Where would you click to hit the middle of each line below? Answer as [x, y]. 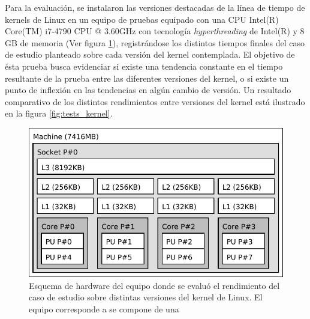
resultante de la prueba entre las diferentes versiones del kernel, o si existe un [147, 78]
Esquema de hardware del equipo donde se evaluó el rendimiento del [154, 285]
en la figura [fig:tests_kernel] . [59, 113]
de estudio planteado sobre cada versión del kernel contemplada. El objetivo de [150, 54]
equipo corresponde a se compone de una [104, 308]
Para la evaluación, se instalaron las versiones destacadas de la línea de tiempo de [155, 7]
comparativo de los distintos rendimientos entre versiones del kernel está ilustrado [155, 101]
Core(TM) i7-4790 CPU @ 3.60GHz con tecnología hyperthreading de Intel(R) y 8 [155, 31]
